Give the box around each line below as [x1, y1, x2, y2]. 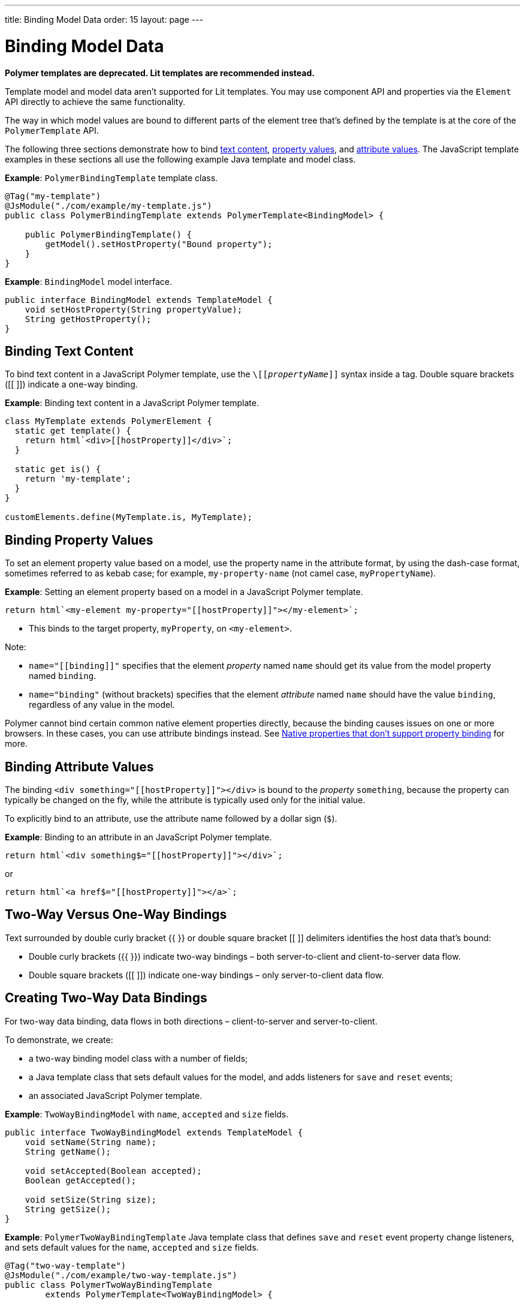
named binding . [29, 671, 96, 681]
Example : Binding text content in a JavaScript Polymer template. [5, 398, 259, 408]
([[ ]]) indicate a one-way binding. [5, 379, 138, 390]
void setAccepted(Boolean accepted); [25, 1165, 202, 1176]
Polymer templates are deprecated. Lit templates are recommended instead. [5, 67, 315, 78]
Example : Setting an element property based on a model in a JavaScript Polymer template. [5, 587, 363, 597]
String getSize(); [25, 1204, 111, 1214]
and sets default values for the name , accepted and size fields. [5, 1242, 259, 1252]
